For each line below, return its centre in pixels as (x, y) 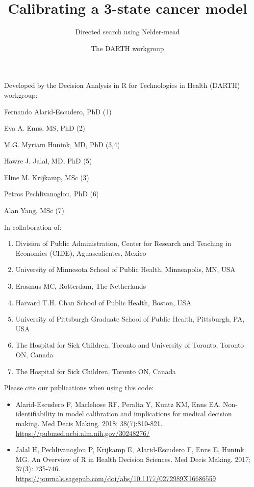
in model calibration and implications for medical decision (145, 414)
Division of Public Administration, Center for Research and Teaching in (123, 243)
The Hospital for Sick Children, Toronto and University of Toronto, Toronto (130, 345)
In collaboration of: (33, 227)
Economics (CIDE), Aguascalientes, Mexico (81, 253)
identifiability (36, 414)
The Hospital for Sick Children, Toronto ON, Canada (96, 371)
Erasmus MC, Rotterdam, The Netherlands (81, 286)
